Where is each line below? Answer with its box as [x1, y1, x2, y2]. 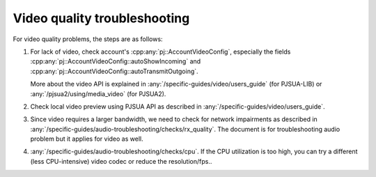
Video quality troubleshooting [13, 10, 190, 26]
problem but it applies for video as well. [30, 134, 143, 143]
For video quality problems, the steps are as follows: [13, 35, 163, 43]
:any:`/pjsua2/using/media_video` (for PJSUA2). [30, 89, 166, 98]
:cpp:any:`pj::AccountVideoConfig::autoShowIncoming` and [30, 57, 201, 66]
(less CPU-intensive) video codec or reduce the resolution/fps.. [30, 157, 212, 165]
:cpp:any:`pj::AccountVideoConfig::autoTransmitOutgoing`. [30, 67, 198, 75]
